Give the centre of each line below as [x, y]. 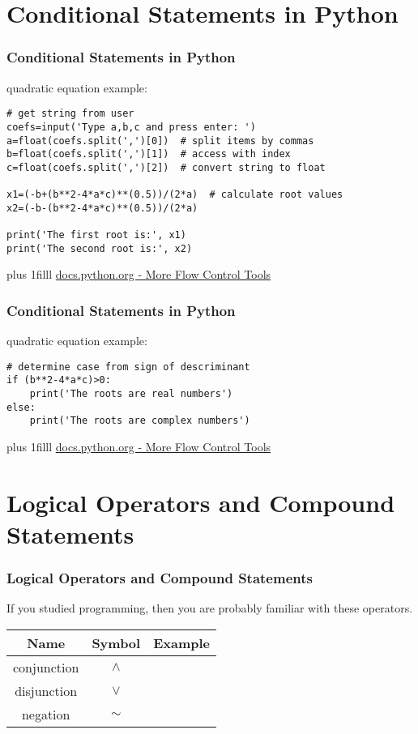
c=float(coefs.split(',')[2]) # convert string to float [166, 167]
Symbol [116, 643]
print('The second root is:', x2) [100, 248]
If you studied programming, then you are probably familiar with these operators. [210, 608]
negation [46, 715]
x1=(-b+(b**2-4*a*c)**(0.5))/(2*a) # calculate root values [175, 195]
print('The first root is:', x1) [96, 235]
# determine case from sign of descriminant [128, 367]
